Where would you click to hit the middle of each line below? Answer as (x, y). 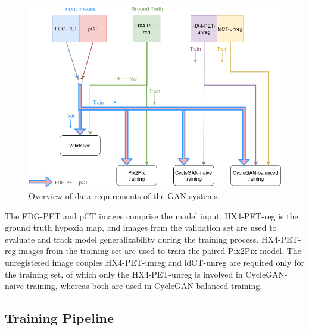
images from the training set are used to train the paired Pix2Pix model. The (160, 251)
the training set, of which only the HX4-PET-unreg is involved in (124, 274)
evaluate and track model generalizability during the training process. (132, 239)
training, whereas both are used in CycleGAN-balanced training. (144, 286)
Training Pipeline (60, 318)
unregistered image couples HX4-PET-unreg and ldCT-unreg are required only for (154, 262)
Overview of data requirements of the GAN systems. (124, 196)
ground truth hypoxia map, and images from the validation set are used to (141, 227)
